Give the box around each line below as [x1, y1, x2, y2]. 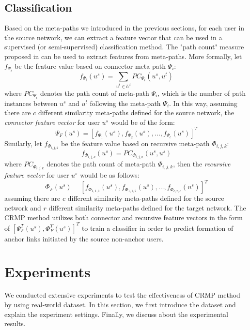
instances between [4, 98, 58, 108]
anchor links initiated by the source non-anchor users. [4, 233, 164, 243]
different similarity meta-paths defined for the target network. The [48, 202, 246, 212]
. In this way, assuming [169, 98, 237, 108]
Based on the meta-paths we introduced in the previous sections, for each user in [4, 23, 245, 33]
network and [4, 202, 41, 212]
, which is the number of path [157, 88, 246, 98]
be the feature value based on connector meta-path [15, 60, 166, 71]
